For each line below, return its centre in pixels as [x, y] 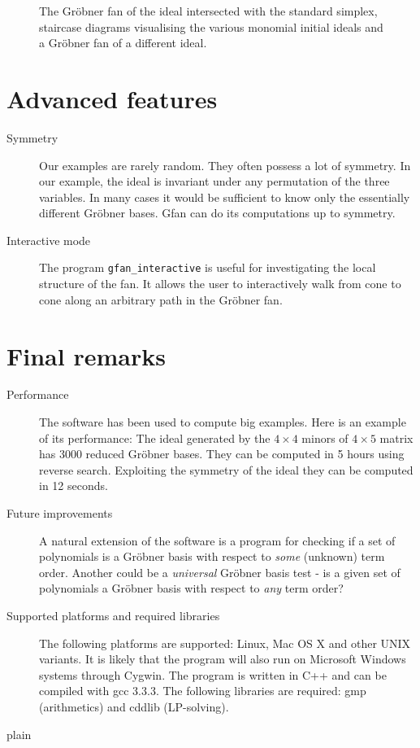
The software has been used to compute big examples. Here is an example [223, 422]
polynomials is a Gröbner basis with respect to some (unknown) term [212, 556]
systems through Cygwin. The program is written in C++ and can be [213, 674]
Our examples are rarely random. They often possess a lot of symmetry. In [225, 165]
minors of [325, 437]
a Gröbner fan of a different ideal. [123, 43]
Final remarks [86, 355]
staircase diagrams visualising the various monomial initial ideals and [211, 26]
